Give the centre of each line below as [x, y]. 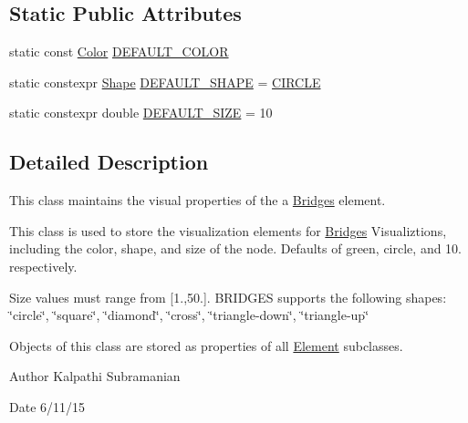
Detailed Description [109, 162]
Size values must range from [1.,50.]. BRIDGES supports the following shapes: [228, 297]
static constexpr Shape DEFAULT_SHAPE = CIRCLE [165, 82]
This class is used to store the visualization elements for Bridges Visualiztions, [228, 230]
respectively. [43, 266]
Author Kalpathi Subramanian [95, 376]
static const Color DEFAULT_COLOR [119, 52]
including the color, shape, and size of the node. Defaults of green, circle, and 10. [236, 248]
